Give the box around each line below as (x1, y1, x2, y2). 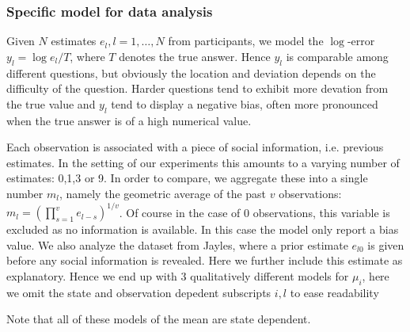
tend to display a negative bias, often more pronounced (111, 95, 378, 112)
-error (347, 32, 375, 49)
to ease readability (290, 284, 379, 300)
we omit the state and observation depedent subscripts (6, 284, 271, 300)
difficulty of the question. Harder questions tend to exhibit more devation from (6, 80, 389, 97)
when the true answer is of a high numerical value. (6, 112, 252, 128)
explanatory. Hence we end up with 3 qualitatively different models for (6, 267, 349, 284)
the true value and (6, 95, 96, 112)
